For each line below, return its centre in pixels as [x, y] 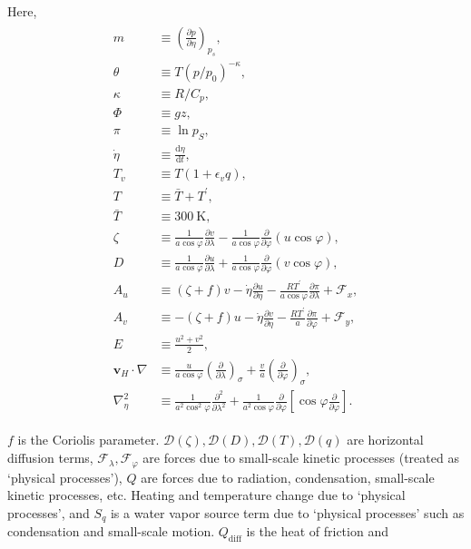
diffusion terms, [50, 458]
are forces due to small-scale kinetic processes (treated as [301, 458]
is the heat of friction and [317, 531]
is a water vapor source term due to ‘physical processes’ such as [287, 512]
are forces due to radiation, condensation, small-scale [288, 477]
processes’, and [49, 512]
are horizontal [385, 440]
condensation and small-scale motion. [111, 531]
